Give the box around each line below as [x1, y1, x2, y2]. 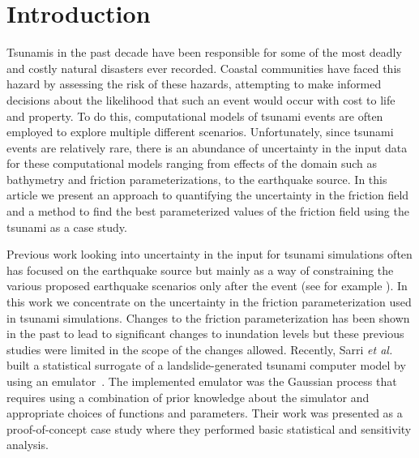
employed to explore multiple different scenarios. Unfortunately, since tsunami [6, 123, 394, 140]
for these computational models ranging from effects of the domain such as [6, 155, 378, 172]
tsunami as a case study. [6, 218, 127, 235]
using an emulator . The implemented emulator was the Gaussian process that [6, 373, 397, 389]
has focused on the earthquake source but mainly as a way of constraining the [6, 261, 394, 278]
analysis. [6, 436, 49, 453]
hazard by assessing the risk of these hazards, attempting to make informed [6, 75, 382, 92]
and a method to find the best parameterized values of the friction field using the [6, 203, 409, 220]
